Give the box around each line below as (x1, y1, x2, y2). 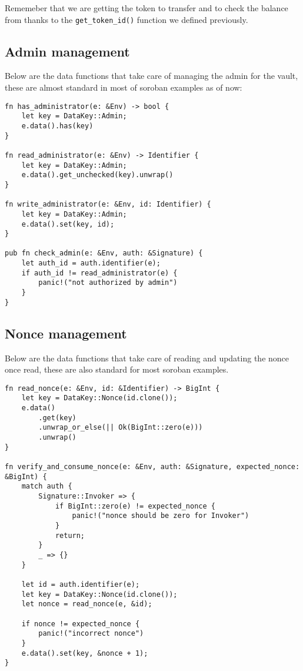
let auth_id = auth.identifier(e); (21, 259, 161, 268)
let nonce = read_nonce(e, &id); (21, 600, 152, 609)
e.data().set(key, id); (21, 220, 115, 228)
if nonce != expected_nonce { (21, 619, 140, 628)
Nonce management (5, 324, 127, 342)
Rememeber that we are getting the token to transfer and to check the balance (5, 2, 288, 14)
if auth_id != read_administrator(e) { (21, 268, 178, 277)
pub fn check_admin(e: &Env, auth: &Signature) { (5, 249, 203, 258)
